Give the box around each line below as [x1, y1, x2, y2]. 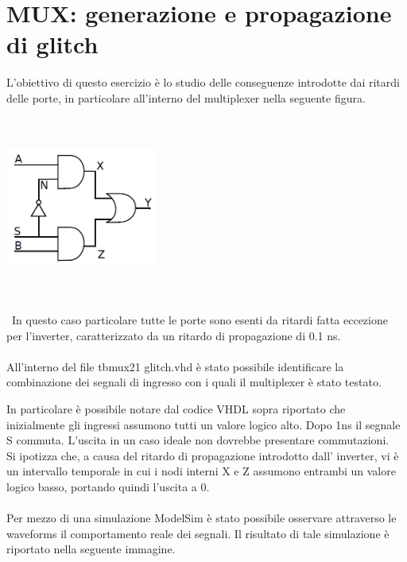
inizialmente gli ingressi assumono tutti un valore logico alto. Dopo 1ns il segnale [6, 416, 401, 432]
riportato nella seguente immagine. [6, 541, 176, 557]
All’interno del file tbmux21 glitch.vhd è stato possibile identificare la [6, 358, 344, 374]
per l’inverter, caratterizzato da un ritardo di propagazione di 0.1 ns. [6, 327, 341, 343]
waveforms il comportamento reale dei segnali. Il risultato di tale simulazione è [6, 525, 390, 541]
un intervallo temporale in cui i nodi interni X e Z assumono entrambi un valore [6, 463, 396, 479]
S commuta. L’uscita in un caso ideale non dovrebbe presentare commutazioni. [6, 432, 390, 448]
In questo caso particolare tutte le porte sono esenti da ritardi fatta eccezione [11, 312, 388, 328]
